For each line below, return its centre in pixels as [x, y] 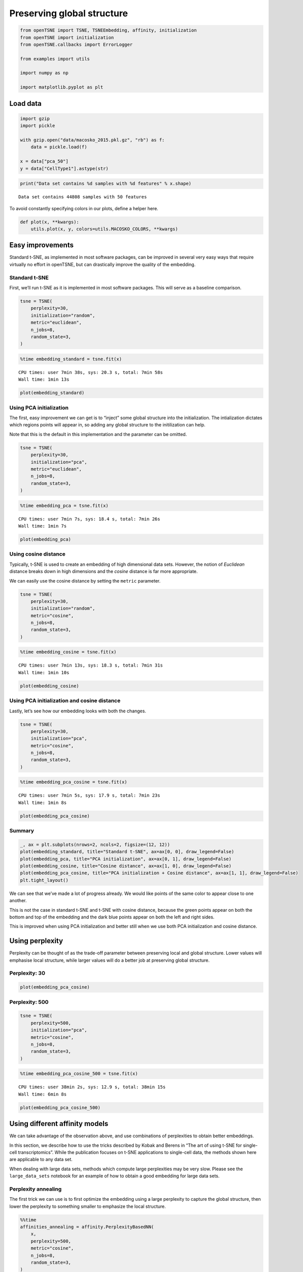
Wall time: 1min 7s [43, 526]
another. [18, 901]
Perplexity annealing [36, 1189]
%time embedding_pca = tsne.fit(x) [64, 505]
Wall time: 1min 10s [44, 672]
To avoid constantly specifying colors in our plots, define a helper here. [84, 208]
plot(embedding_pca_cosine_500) [60, 1107]
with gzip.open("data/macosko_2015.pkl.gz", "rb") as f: [92, 140]
